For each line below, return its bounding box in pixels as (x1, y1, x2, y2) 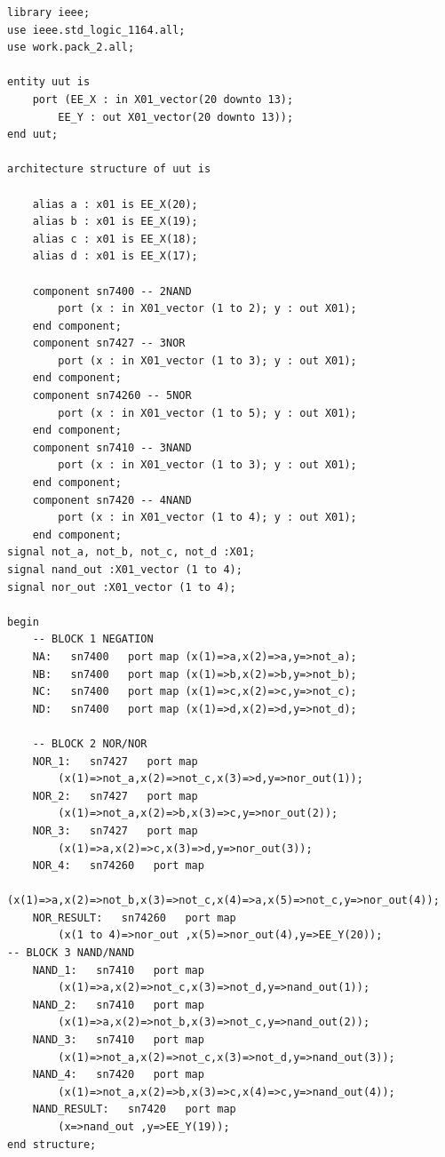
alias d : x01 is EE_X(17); (32, 250, 198, 263)
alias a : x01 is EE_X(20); (32, 197, 198, 211)
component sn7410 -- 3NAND (32, 441, 192, 454)
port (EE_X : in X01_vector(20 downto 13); (32, 92, 294, 106)
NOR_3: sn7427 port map (32, 824, 198, 837)
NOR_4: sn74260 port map (32, 859, 204, 873)
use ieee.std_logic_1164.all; (7, 23, 186, 36)
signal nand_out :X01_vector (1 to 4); (7, 563, 242, 576)
